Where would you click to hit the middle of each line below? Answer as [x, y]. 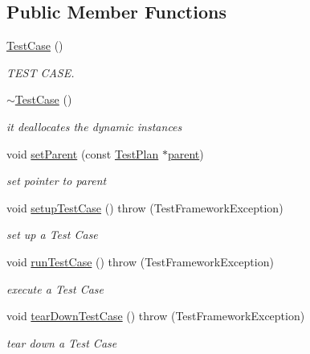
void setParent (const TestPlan [83, 153]
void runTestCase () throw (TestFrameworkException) [140, 261]
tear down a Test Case [62, 342]
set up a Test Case [52, 235]
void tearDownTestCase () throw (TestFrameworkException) [156, 316]
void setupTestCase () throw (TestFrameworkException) [145, 207]
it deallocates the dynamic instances [94, 126]
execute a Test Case [55, 288]
